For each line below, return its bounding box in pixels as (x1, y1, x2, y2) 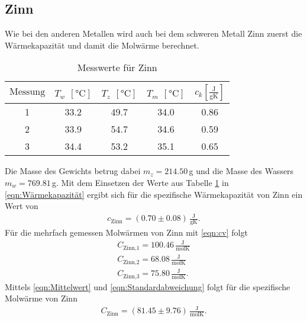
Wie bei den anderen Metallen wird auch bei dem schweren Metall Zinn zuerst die (5, 27, 302, 40)
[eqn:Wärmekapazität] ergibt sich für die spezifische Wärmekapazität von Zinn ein (5, 188, 303, 200)
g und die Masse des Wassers (189, 165, 294, 177)
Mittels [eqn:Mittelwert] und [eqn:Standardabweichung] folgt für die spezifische (5, 280, 290, 293)
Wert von (5, 200, 38, 212)
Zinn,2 (123, 259, 140, 265)
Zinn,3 (123, 273, 140, 280)
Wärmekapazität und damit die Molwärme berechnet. (5, 38, 199, 51)
